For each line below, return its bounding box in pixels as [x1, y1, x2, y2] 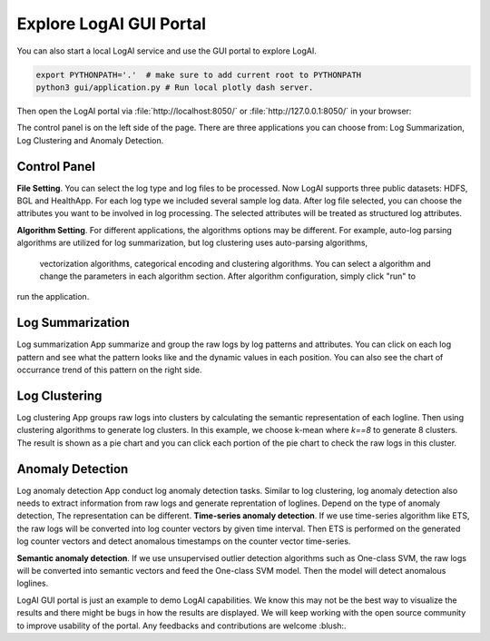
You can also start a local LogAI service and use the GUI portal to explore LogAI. [16, 45, 318, 56]
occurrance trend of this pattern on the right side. [16, 364, 203, 376]
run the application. [16, 291, 90, 302]
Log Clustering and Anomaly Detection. [16, 134, 164, 145]
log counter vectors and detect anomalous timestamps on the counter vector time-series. [16, 536, 351, 547]
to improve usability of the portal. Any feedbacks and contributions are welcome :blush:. [16, 620, 347, 631]
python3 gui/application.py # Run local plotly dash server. [35, 82, 314, 93]
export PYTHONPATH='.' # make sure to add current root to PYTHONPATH [35, 69, 362, 80]
